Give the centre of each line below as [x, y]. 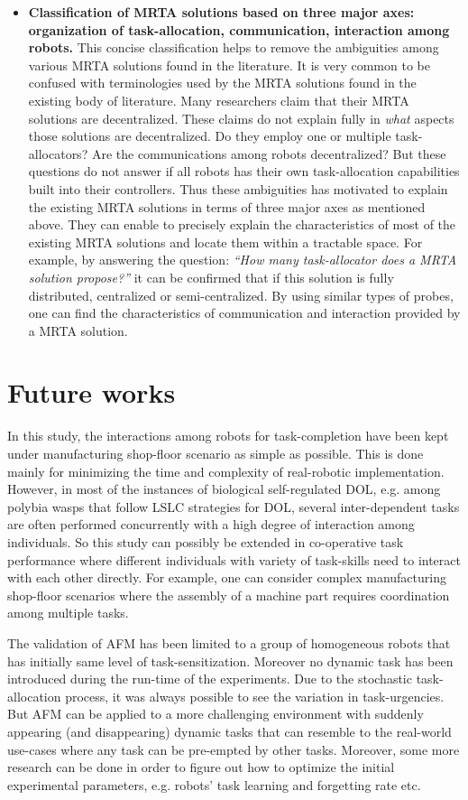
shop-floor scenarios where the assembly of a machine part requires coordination [229, 595]
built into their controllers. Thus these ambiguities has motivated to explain [238, 188]
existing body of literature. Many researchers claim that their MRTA [219, 100]
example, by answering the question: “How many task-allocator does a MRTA [243, 260]
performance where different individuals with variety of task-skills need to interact [234, 559]
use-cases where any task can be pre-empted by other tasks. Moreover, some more [234, 749]
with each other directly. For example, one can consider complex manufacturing [227, 577]
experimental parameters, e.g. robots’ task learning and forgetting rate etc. [214, 784]
